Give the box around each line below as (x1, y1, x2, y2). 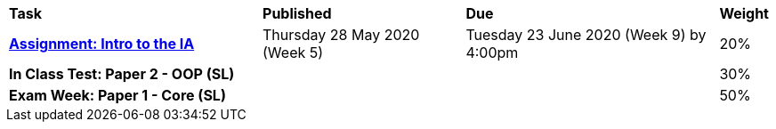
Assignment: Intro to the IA (9, 35, 195, 52)
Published (263, 4, 332, 22)
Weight (719, 4, 769, 22)
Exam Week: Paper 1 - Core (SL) (9, 86, 226, 104)
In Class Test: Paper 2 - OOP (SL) (9, 65, 235, 83)
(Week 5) (263, 44, 324, 61)
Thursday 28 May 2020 (263, 26, 420, 44)
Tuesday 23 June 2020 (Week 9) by (465, 26, 707, 44)
